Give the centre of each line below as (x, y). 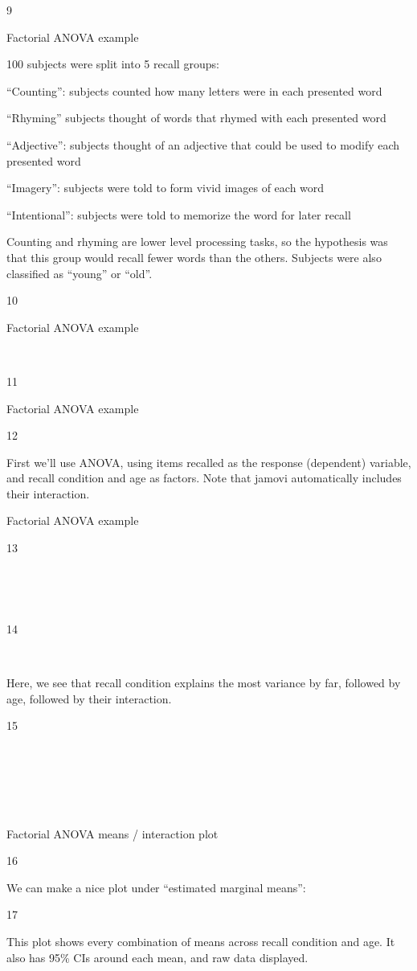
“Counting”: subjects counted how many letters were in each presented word (194, 90)
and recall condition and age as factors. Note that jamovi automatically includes (204, 478)
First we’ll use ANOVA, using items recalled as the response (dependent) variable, (209, 462)
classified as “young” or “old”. (80, 273)
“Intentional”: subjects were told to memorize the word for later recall (179, 214)
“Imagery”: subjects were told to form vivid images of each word (166, 188)
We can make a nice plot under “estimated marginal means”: (156, 887)
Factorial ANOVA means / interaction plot (112, 833)
